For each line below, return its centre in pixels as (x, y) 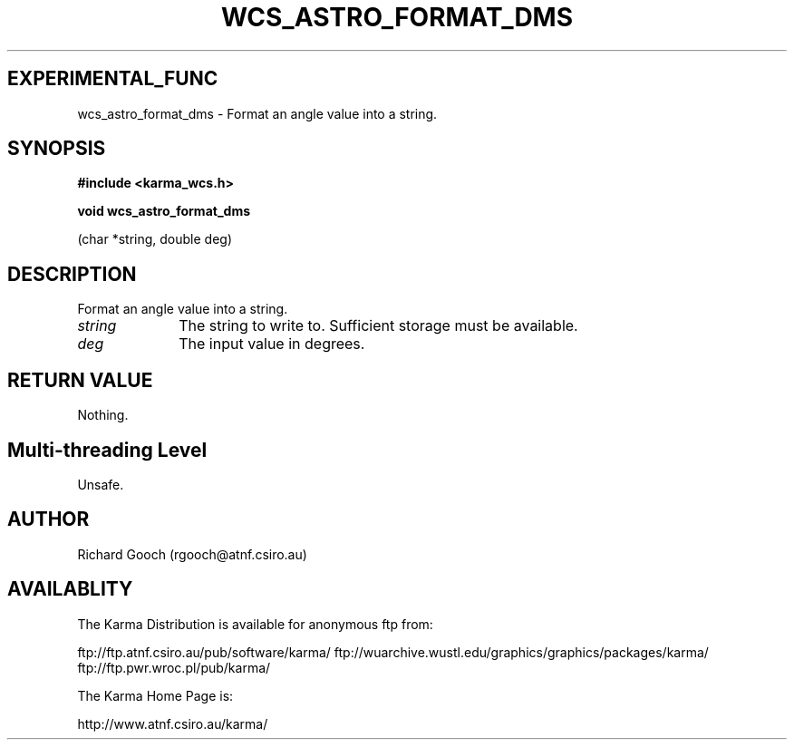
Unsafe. (101, 484)
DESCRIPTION (72, 274)
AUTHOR (48, 519)
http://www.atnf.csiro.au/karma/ (173, 723)
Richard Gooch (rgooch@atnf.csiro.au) (192, 554)
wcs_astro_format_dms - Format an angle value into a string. (257, 113)
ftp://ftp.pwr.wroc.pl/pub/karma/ (174, 667)
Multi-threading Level (107, 450)
